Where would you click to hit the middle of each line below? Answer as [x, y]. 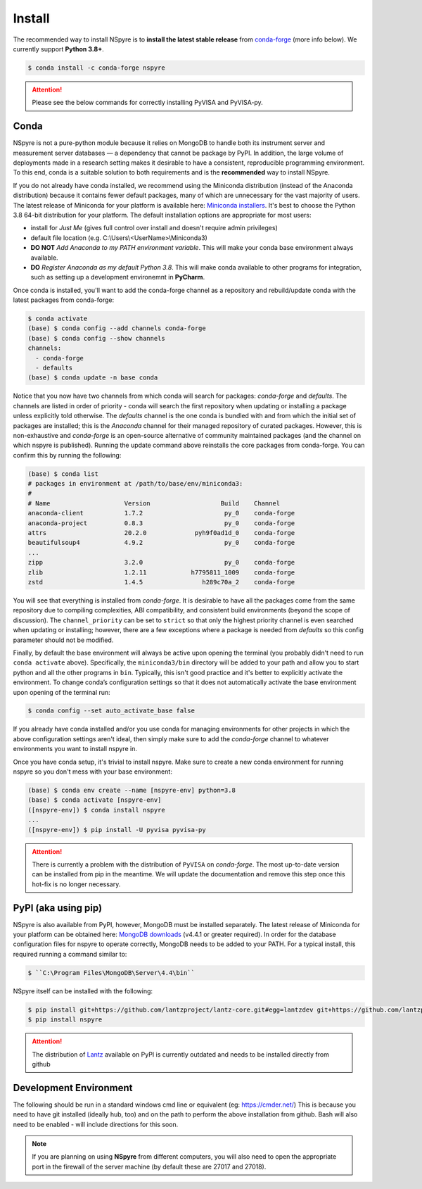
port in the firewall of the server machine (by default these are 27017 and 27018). [149, 1166]
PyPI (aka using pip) [57, 908]
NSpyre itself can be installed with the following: [83, 991]
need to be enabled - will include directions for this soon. [96, 1124]
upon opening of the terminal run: [62, 692]
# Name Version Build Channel [154, 503]
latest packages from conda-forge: [64, 300]
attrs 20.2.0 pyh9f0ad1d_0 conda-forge [161, 533]
